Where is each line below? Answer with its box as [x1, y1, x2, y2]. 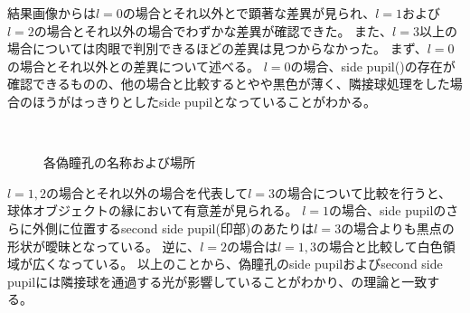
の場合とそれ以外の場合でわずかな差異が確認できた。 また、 [33, 21, 393, 40]
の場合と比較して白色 [316, 236, 443, 255]
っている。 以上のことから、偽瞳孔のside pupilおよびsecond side [70, 254, 443, 273]
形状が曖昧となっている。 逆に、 [7, 236, 201, 255]
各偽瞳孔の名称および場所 [43, 153, 195, 172]
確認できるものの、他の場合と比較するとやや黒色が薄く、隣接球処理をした [7, 74, 450, 93]
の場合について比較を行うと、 [275, 183, 452, 202]
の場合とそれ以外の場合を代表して [46, 183, 249, 202]
